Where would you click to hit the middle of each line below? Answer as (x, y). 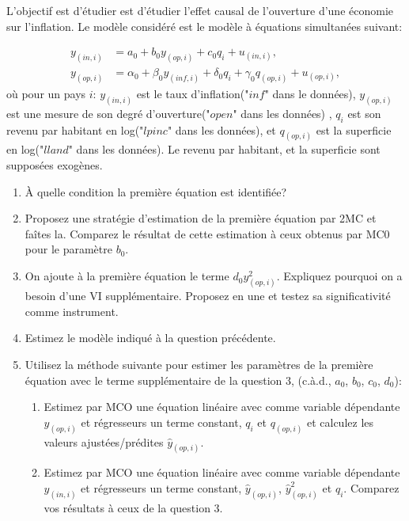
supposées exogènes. (55, 165)
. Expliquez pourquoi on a (339, 276)
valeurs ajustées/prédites (104, 441)
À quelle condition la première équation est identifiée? (156, 191)
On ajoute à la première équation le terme (127, 276)
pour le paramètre (68, 249)
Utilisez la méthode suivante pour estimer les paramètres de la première (199, 364)
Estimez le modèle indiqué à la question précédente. (150, 338)
